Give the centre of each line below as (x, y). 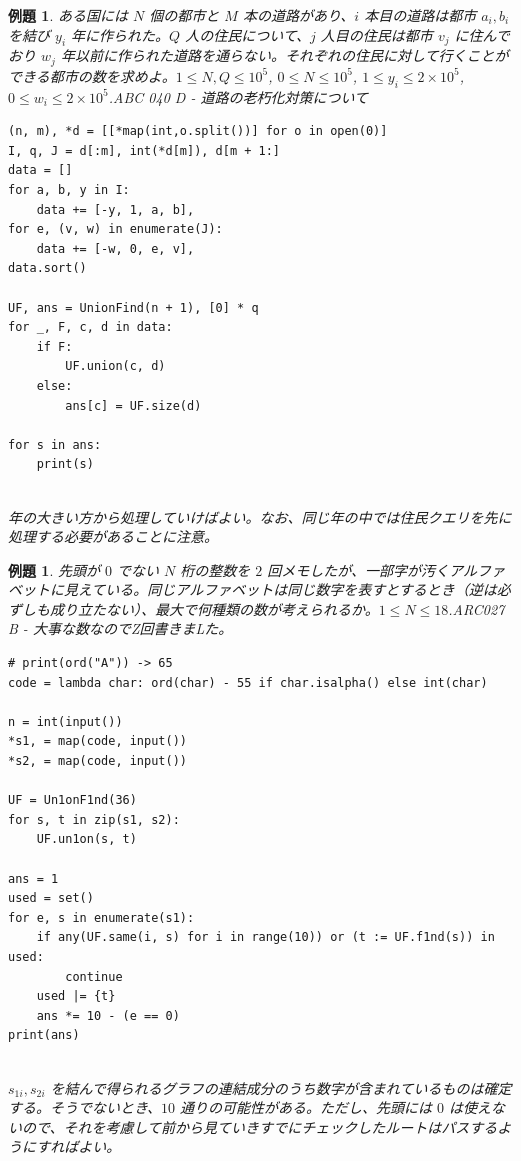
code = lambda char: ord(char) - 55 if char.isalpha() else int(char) (248, 682)
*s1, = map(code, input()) (97, 741)
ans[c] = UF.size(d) (133, 405)
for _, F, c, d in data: (90, 327)
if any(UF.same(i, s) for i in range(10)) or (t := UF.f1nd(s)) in (265, 937)
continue (94, 976)
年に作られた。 (120, 34)
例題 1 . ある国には (68, 15)
